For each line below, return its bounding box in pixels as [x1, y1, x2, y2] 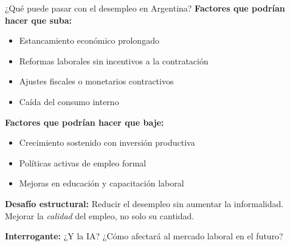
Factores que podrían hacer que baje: [5, 115, 164, 128]
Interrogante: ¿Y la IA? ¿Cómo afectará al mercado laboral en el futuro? [5, 230, 283, 242]
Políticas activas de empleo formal [19, 156, 147, 169]
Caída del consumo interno [19, 95, 119, 108]
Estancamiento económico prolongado [19, 34, 159, 47]
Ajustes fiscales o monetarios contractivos [19, 75, 174, 87]
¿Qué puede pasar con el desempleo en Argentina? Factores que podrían [5, 2, 285, 14]
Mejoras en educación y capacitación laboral [19, 177, 184, 190]
